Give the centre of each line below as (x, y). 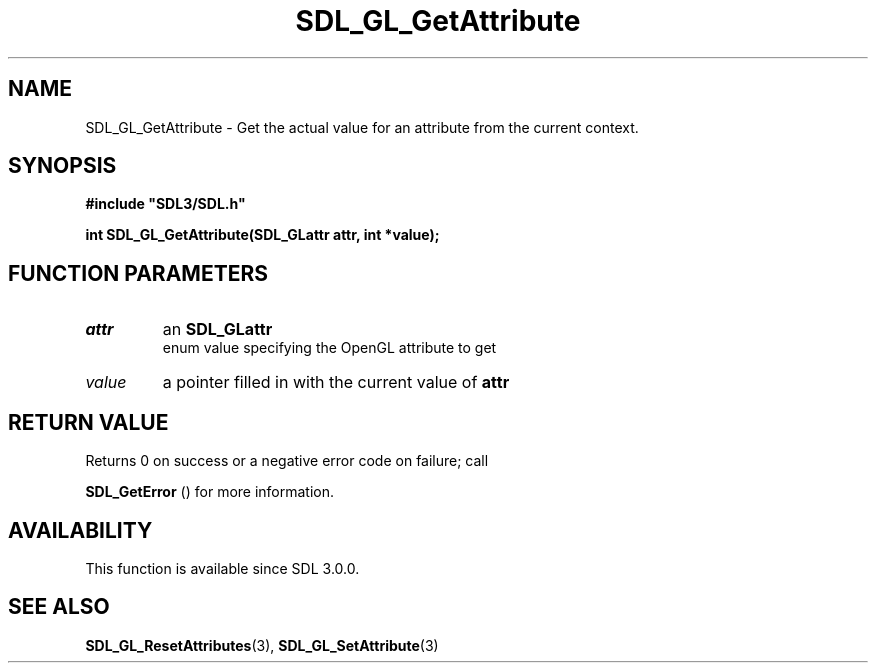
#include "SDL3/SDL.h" (165, 204)
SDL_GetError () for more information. (210, 492)
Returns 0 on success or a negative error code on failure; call (287, 461)
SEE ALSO (59, 607)
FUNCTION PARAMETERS (138, 273)
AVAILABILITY (80, 530)
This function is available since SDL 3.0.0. (222, 568)
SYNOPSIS (62, 166)
